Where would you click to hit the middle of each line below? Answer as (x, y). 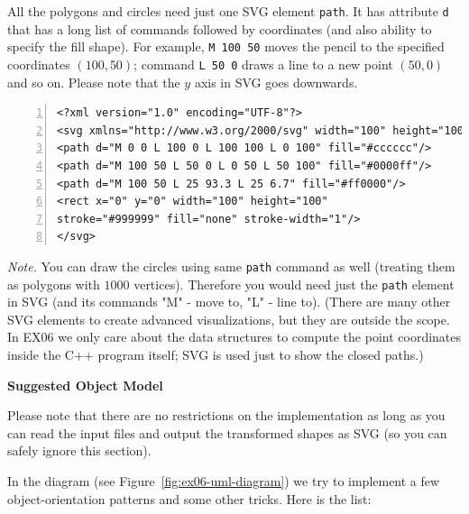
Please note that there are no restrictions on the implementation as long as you (226, 415)
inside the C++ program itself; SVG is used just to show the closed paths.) (216, 354)
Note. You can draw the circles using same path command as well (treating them (231, 266)
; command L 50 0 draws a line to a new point (263, 64)
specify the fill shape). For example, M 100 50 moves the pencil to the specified (226, 46)
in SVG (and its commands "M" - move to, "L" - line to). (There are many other (229, 302)
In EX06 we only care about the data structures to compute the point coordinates (234, 337)
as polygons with (54, 284)
